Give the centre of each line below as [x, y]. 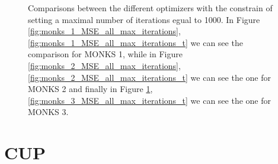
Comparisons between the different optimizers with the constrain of [150, 8]
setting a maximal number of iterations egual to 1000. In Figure [144, 19]
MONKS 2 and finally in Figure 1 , [90, 89]
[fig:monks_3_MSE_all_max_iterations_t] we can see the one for [150, 100]
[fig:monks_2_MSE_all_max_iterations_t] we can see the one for [150, 77]
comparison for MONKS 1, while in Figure [105, 54]
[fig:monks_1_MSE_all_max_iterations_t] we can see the [135, 42]
